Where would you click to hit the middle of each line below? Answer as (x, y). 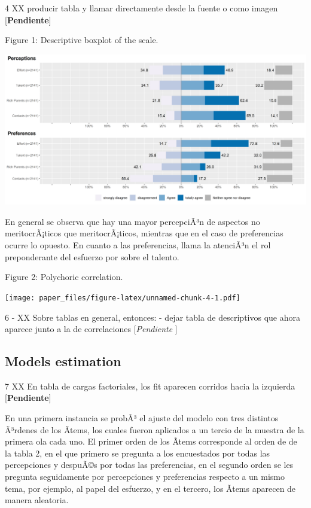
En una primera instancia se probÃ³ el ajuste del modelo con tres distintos (142, 418)
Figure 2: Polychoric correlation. (64, 277)
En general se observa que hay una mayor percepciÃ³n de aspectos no (132, 221)
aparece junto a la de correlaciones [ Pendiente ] (91, 329)
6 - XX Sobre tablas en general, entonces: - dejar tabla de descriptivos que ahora (153, 317)
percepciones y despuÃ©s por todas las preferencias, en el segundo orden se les (149, 465)
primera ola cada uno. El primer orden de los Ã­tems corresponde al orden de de (151, 441)
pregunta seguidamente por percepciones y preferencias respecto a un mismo (145, 477)
